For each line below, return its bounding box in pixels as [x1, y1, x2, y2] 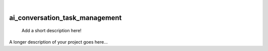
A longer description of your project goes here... [9, 39, 108, 45]
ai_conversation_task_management [9, 13, 122, 22]
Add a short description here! [21, 28, 82, 34]
